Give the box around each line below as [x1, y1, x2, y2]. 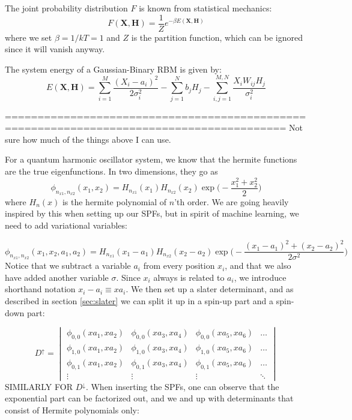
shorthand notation [5, 283, 76, 295]
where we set [5, 31, 52, 43]
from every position [143, 259, 215, 272]
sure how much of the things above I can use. [5, 133, 171, 145]
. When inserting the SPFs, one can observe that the [85, 380, 279, 392]
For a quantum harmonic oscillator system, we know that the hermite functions [5, 153, 297, 166]
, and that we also [225, 259, 291, 272]
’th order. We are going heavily [174, 195, 289, 208]
